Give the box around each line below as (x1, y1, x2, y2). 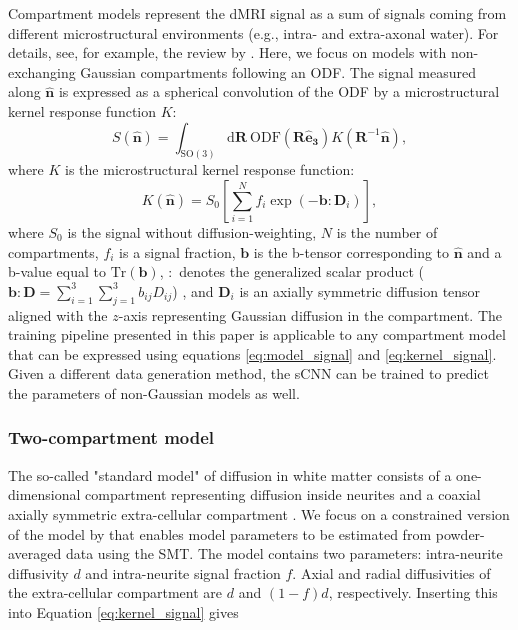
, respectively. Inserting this (328, 582, 498, 603)
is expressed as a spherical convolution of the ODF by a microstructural (58, 81, 500, 102)
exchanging (8, 61, 76, 82)
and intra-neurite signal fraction (85, 562, 281, 583)
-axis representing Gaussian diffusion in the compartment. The (118, 304, 503, 325)
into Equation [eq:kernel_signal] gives (8, 601, 239, 622)
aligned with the (8, 304, 108, 325)
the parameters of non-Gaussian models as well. (8, 382, 300, 403)
